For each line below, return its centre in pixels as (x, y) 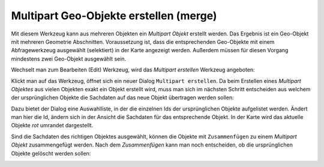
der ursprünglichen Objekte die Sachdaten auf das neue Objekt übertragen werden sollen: (122, 98)
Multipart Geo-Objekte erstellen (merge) (114, 16)
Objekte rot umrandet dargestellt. (52, 126)
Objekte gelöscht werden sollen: (51, 153)
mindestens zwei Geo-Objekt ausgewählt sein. (69, 59)
